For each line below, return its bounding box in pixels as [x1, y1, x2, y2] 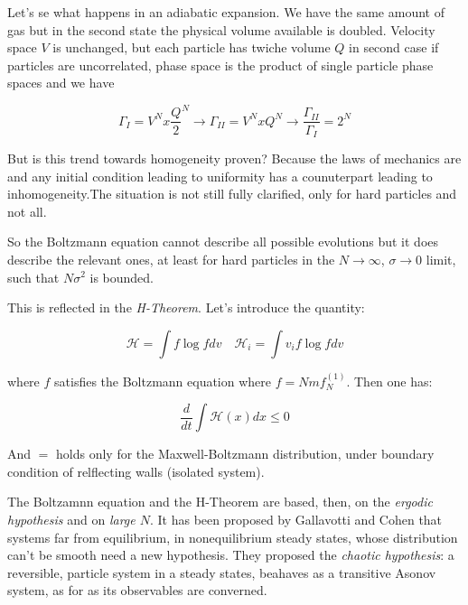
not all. [7, 201, 47, 220]
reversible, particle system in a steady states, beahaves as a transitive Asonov [7, 563, 436, 582]
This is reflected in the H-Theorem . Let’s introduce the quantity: [7, 298, 365, 317]
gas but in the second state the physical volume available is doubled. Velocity [7, 20, 435, 39]
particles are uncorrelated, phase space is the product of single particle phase [7, 55, 434, 74]
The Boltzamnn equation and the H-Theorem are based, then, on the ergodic [7, 492, 433, 511]
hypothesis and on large [7, 509, 136, 528]
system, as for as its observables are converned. [7, 581, 267, 600]
